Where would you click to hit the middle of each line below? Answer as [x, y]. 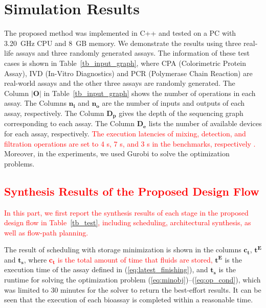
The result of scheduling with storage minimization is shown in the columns [123, 250]
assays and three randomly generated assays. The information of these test [132, 53]
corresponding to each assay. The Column [70, 123]
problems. [19, 163]
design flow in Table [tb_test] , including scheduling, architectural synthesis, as [128, 222]
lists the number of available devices [205, 123]
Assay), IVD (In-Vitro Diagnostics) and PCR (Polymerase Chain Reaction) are [128, 73]
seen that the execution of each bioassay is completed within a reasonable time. [129, 300]
